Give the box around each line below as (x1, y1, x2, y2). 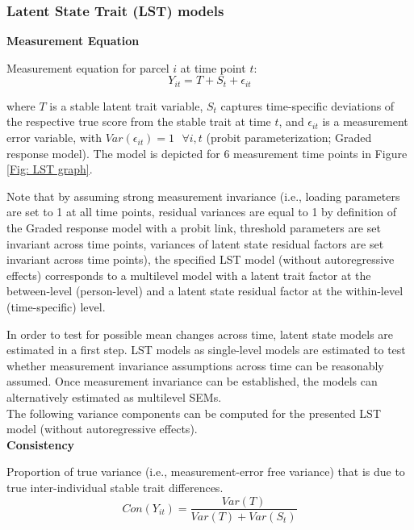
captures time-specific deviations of (220, 97, 395, 114)
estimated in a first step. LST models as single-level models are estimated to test (6, 341, 406, 358)
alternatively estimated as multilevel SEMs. (6, 388, 222, 405)
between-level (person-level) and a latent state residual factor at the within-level (6, 282, 404, 299)
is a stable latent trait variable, (49, 97, 203, 114)
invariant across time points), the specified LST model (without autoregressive (6, 251, 395, 268)
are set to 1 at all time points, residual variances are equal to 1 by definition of (6, 203, 397, 220)
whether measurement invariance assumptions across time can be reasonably (6, 357, 384, 374)
